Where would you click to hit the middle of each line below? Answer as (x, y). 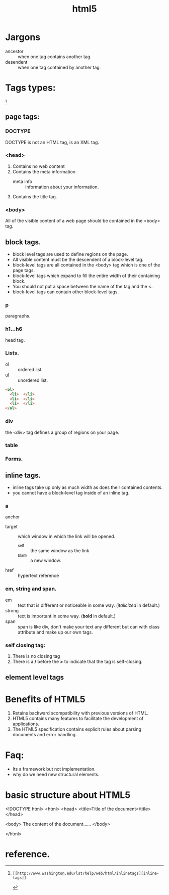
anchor (13, 517)
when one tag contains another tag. (55, 57)
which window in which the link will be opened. (67, 536)
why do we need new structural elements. (56, 775)
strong (12, 610)
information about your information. (62, 187)
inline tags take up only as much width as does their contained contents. (88, 487)
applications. (26, 724)
